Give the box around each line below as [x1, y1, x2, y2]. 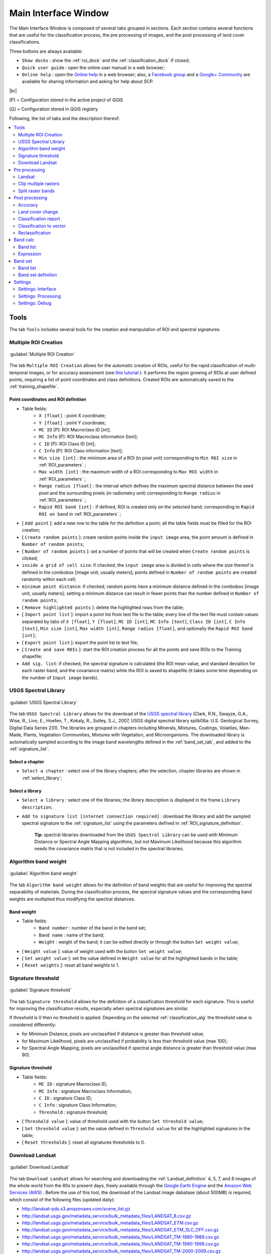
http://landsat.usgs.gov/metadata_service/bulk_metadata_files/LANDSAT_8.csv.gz [22, 1213, 192, 1219]
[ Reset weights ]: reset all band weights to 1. [22, 962, 120, 968]
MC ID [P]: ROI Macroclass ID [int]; [39, 426, 111, 432]
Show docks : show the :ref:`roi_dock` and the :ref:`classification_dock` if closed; [22, 58, 190, 64]
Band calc [14, 237, 35, 243]
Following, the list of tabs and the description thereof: [9, 115, 120, 121]
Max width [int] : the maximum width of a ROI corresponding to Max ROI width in [39, 469, 218, 475]
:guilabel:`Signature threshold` [9, 987, 72, 993]
